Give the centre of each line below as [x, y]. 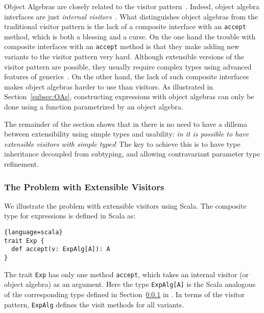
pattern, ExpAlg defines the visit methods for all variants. [94, 304]
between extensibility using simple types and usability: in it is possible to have [127, 134]
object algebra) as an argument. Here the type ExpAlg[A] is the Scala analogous [130, 284]
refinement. [22, 164]
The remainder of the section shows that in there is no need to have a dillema [126, 124]
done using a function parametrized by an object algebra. [94, 107]
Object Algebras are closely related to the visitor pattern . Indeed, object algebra [132, 6]
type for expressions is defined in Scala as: [70, 216]
